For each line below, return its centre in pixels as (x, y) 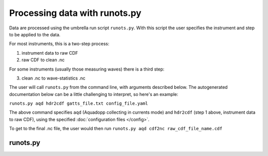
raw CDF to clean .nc (43, 60)
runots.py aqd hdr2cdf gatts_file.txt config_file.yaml (79, 104)
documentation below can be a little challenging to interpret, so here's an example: (94, 94)
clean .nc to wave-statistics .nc (53, 78)
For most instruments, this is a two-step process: (59, 44)
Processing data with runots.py (75, 13)
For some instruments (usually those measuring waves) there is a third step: (87, 69)
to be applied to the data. (35, 34)
